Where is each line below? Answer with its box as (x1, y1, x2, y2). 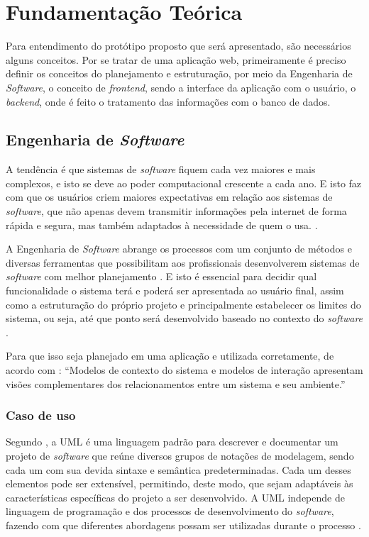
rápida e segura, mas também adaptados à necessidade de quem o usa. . (6, 217, 318, 232)
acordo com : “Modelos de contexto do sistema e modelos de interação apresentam (6, 362, 363, 377)
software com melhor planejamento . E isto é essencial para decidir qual (6, 269, 317, 284)
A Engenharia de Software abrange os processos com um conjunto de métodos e (6, 241, 352, 256)
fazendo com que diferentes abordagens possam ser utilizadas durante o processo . (6, 517, 361, 532)
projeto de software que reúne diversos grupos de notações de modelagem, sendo (6, 448, 354, 463)
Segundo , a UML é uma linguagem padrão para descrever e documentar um (6, 434, 338, 449)
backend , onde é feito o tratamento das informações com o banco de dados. (6, 94, 331, 109)
